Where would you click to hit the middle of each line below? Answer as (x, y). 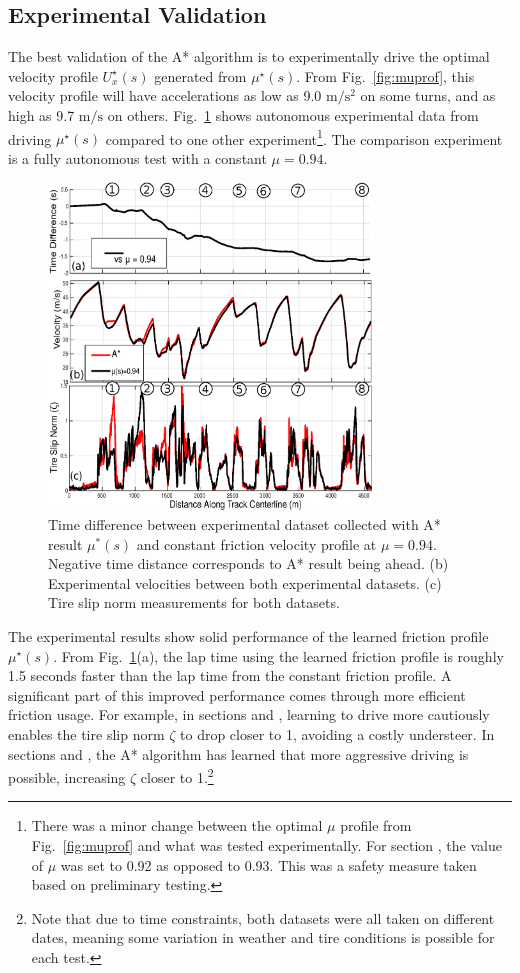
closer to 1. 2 (177, 775)
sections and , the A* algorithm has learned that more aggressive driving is (238, 753)
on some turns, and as (428, 95)
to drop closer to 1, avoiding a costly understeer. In (337, 733)
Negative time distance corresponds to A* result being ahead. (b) (248, 563)
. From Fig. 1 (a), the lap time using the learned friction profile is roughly (278, 655)
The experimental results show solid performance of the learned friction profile (248, 635)
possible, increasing (67, 776)
